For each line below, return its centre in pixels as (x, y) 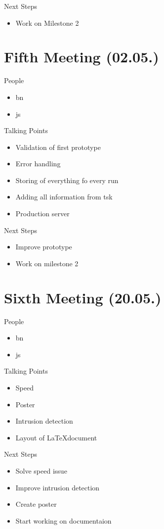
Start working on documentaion (63, 520)
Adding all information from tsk (64, 197)
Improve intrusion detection (58, 487)
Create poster (36, 504)
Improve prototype (44, 247)
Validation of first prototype (58, 147)
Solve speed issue (41, 470)
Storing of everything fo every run (67, 180)
